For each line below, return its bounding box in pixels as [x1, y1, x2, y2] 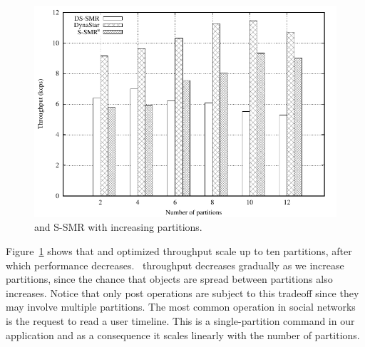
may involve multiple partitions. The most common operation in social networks [6, 299, 356, 314]
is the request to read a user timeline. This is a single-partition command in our [6, 313, 355, 328]
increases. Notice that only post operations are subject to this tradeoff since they [6, 285, 359, 300]
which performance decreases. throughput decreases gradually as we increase [6, 257, 344, 272]
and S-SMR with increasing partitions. [34, 219, 202, 234]
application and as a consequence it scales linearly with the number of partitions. [6, 327, 360, 342]
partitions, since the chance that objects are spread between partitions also [6, 271, 333, 286]
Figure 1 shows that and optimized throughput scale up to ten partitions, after [6, 243, 352, 258]
